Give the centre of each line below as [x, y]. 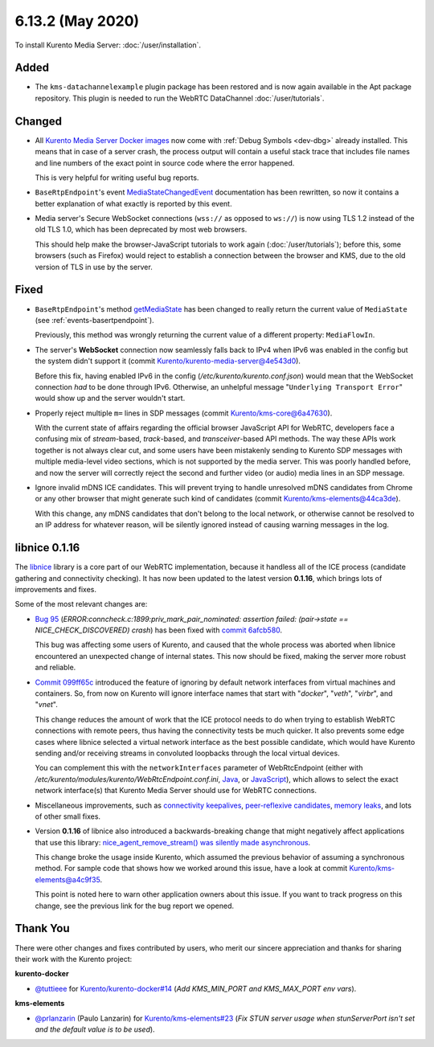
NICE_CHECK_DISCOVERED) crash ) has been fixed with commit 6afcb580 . [159, 630]
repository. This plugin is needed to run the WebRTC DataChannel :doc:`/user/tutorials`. [180, 98]
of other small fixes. [68, 816]
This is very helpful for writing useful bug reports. [117, 178]
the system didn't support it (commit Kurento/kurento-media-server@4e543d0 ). [168, 361]
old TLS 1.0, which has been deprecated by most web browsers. [141, 230]
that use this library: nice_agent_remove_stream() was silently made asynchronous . [173, 842]
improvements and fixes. [55, 589]
